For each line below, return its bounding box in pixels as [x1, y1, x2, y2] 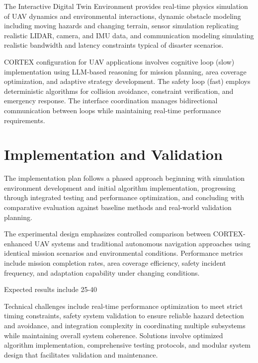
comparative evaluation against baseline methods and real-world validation [4, 202, 232, 213]
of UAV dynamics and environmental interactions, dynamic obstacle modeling [4, 10, 241, 21]
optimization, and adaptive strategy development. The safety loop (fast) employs [4, 76, 251, 86]
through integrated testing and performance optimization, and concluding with [4, 192, 244, 203]
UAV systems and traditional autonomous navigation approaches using [34, 238, 251, 248]
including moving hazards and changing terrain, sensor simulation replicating [4, 20, 239, 31]
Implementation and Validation [4, 144, 223, 164]
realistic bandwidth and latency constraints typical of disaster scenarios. [4, 40, 224, 50]
